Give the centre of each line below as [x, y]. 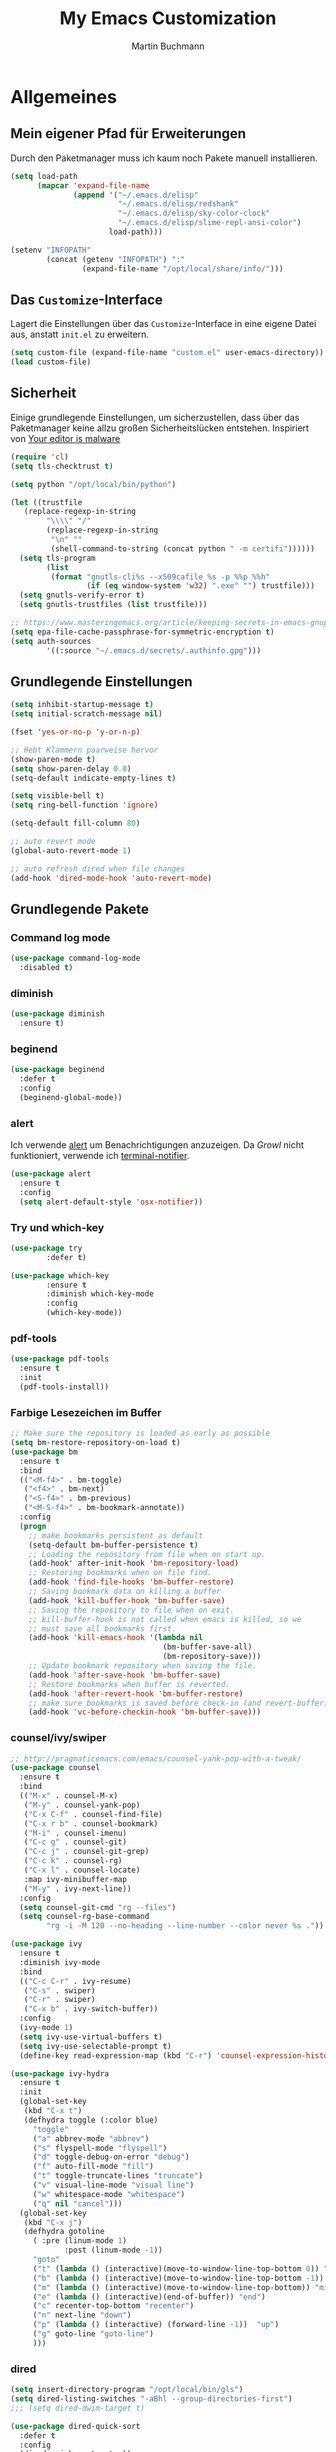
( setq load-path [44, 176]
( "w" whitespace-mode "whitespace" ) [109, 2194]
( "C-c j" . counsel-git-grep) [86, 1852]
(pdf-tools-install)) [64, 1387]
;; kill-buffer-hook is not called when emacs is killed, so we [165, 1619]
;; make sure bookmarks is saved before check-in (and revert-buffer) [178, 1703]
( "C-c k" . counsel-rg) [73, 1861]
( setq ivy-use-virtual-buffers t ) [91, 2037]
